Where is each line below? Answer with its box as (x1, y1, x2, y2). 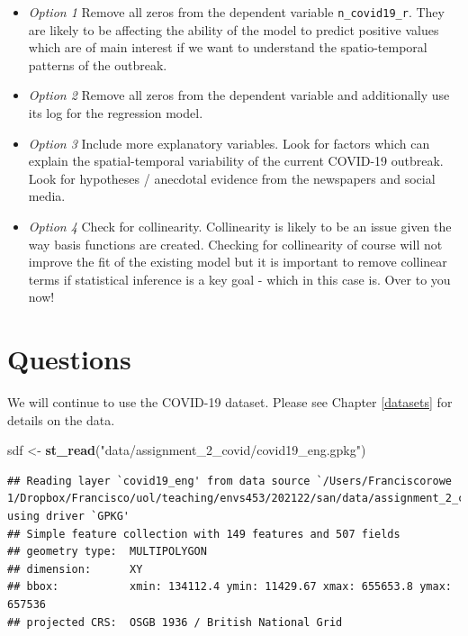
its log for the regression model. (28, 104, 203, 123)
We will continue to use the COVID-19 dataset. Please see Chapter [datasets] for (7, 393, 453, 412)
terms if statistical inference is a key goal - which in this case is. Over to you (28, 269, 451, 288)
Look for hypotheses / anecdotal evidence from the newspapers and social (28, 168, 436, 187)
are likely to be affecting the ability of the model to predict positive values (28, 20, 439, 39)
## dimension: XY (7, 562, 143, 576)
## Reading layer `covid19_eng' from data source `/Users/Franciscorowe (7, 474, 452, 487)
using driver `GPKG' (7, 510, 130, 523)
